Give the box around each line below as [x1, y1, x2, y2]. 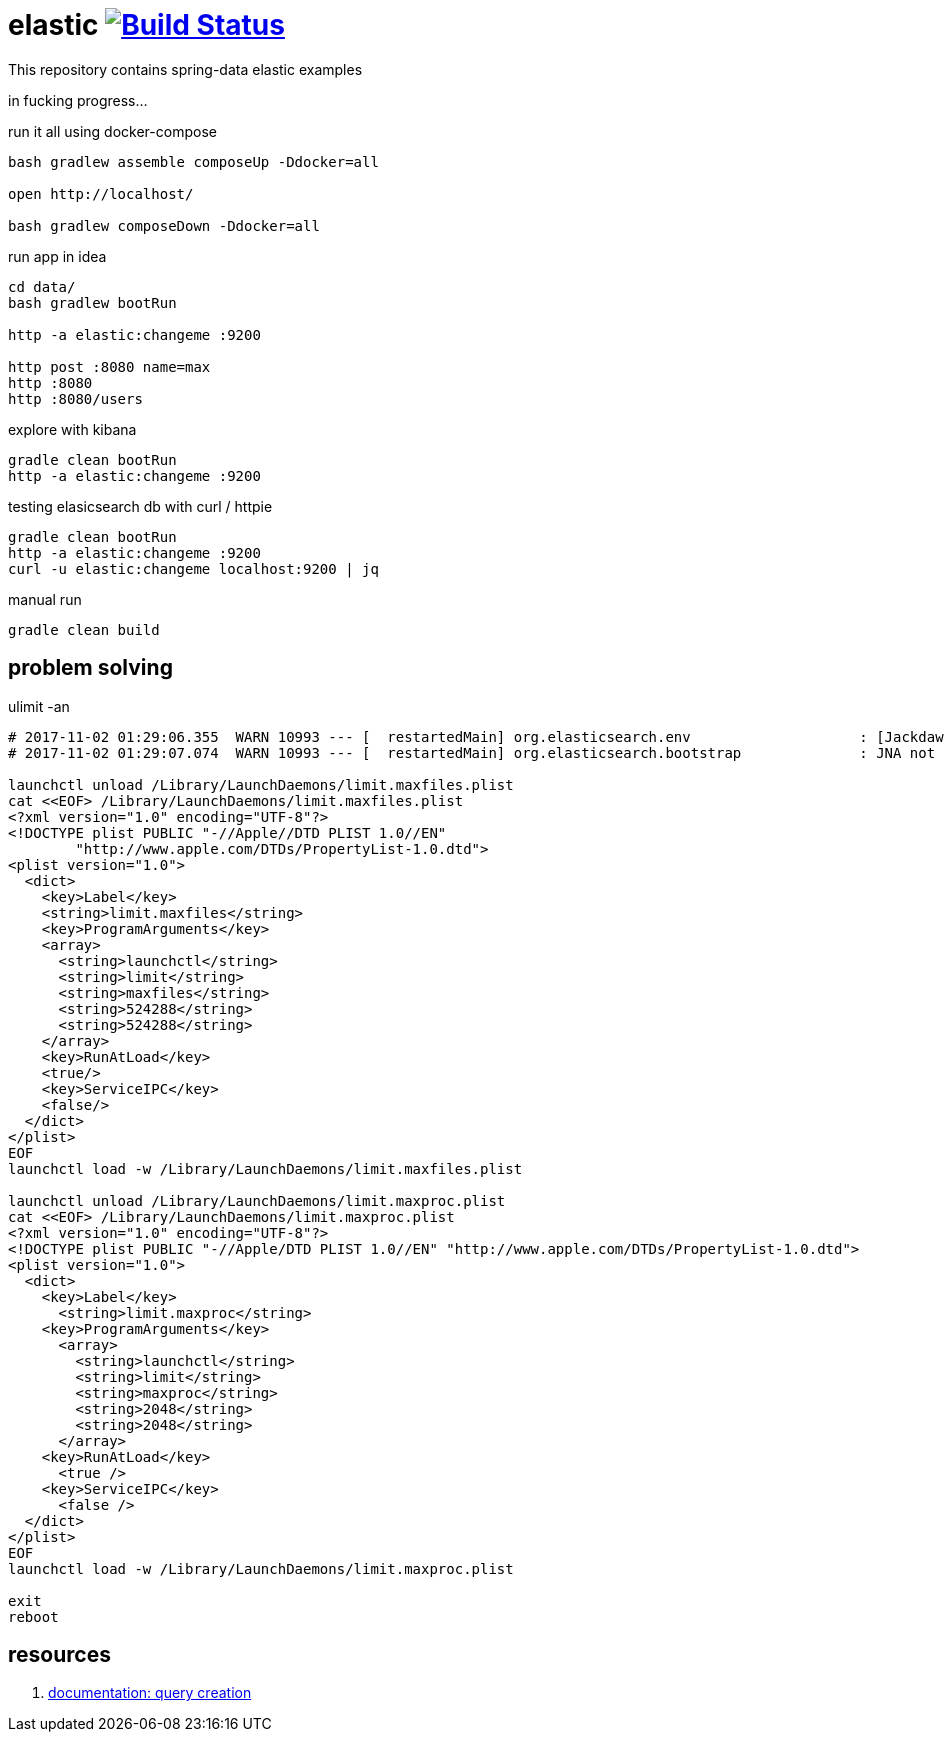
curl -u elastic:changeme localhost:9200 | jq [8, 560, 379, 577]
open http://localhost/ [8, 185, 194, 202]
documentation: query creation [48, 1684, 252, 1702]
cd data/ [8, 278, 76, 295]
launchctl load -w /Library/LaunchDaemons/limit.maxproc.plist [8, 1560, 514, 1577]
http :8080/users [8, 390, 143, 407]
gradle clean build [8, 621, 160, 638]
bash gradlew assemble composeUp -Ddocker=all [8, 153, 379, 170]
